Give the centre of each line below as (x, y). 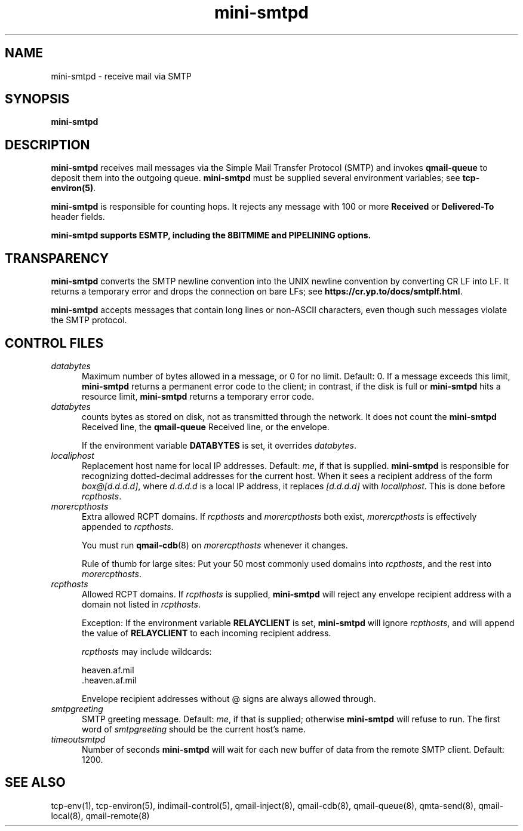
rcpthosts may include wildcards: (147, 651)
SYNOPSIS (37, 99)
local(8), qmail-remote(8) (100, 815)
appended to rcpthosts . (128, 526)
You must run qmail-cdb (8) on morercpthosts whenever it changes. (215, 545)
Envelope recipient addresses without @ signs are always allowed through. (229, 698)
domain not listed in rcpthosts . (141, 604)
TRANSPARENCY (57, 258)
